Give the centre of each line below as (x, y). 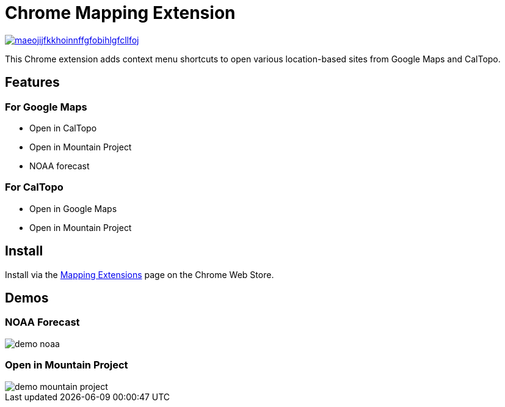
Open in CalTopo (63, 128)
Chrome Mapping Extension (120, 13)
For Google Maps (46, 107)
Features (32, 82)
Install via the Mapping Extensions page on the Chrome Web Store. (140, 274)
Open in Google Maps (73, 208)
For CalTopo (34, 187)
